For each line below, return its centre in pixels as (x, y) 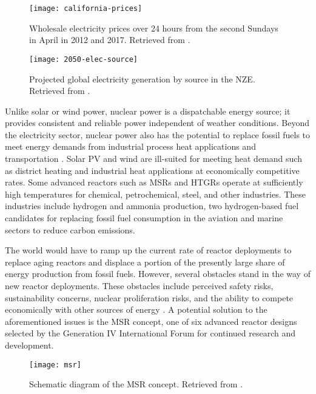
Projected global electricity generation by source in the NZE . (142, 78)
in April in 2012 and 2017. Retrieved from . (110, 40)
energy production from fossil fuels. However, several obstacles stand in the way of (158, 274)
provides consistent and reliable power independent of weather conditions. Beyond (157, 123)
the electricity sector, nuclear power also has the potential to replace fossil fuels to (158, 134)
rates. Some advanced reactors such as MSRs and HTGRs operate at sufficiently (154, 182)
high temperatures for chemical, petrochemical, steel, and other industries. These (156, 194)
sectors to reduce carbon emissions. (70, 229)
